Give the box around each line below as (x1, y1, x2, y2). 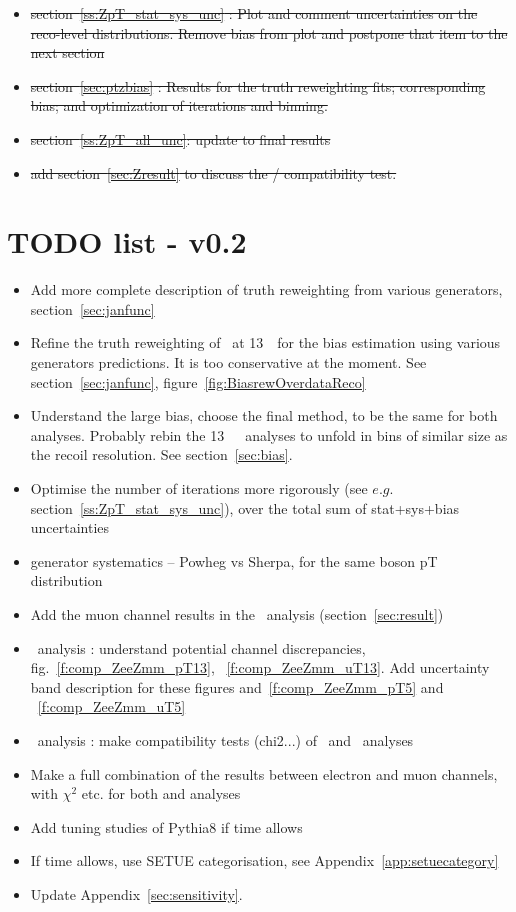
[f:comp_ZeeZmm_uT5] (37, 696, 186, 717)
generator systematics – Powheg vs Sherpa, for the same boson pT (30, 550, 438, 571)
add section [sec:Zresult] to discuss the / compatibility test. (30, 162, 397, 183)
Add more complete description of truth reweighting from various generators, (30, 279, 503, 300)
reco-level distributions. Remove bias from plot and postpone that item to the (30, 22, 508, 43)
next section (30, 42, 105, 63)
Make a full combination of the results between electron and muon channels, (30, 763, 498, 784)
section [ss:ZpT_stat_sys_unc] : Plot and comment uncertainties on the (30, 3, 478, 23)
